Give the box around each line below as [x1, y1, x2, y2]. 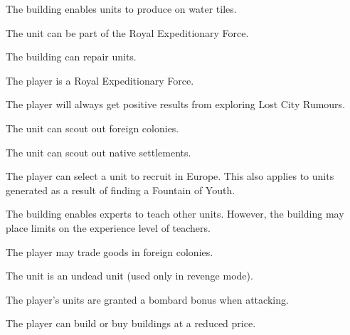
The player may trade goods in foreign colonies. [6, 244, 213, 259]
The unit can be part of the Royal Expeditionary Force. [6, 25, 249, 40]
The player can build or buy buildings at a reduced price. [6, 316, 256, 331]
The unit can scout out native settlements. [6, 144, 191, 159]
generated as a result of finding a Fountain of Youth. [6, 182, 235, 197]
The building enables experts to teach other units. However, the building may [6, 206, 344, 221]
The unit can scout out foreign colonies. [6, 120, 179, 135]
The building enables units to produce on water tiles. [6, 1, 237, 16]
